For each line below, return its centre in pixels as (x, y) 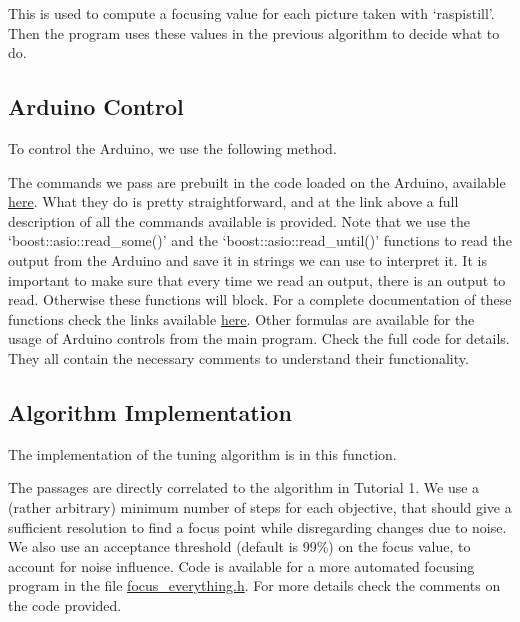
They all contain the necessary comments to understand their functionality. (238, 357)
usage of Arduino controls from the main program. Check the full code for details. (259, 338)
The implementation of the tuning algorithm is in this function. (202, 453)
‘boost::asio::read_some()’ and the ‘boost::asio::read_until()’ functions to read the (260, 240)
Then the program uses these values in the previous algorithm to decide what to (254, 32)
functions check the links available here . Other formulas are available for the (241, 318)
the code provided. (65, 604)
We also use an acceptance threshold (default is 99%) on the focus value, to (239, 546)
